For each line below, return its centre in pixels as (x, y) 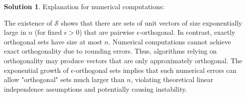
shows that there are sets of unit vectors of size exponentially (151, 22)
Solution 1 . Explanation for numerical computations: (84, 6)
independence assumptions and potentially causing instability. (96, 89)
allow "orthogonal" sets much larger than (64, 79)
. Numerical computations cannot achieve (169, 41)
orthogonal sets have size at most (53, 41)
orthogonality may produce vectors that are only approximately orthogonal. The (123, 60)
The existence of (28, 22)
